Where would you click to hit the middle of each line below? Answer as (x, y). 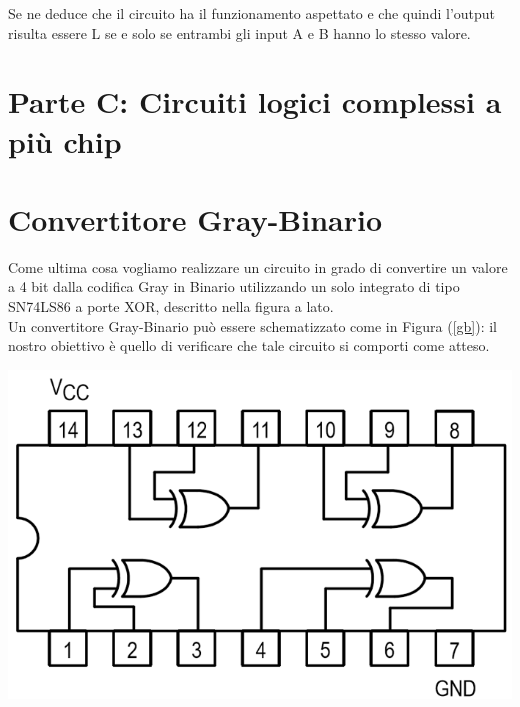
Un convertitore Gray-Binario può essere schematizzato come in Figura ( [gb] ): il (252, 325)
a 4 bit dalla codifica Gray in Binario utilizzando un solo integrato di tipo (234, 286)
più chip (65, 140)
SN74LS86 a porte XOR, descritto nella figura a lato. (171, 306)
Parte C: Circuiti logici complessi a (255, 101)
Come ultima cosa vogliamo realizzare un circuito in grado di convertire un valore (258, 266)
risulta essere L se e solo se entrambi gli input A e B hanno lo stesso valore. (239, 32)
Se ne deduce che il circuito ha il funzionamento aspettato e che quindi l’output (252, 13)
